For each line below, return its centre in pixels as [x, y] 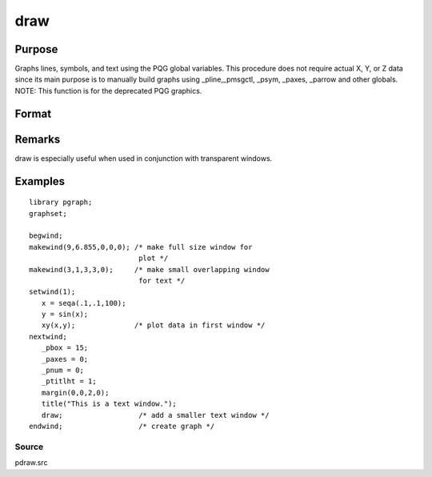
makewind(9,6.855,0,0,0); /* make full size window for [141, 247]
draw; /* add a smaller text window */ [155, 415]
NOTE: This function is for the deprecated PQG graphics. [108, 90]
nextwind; [48, 337]
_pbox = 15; [65, 348]
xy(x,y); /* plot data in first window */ [153, 325]
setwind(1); [52, 292]
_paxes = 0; [65, 359]
